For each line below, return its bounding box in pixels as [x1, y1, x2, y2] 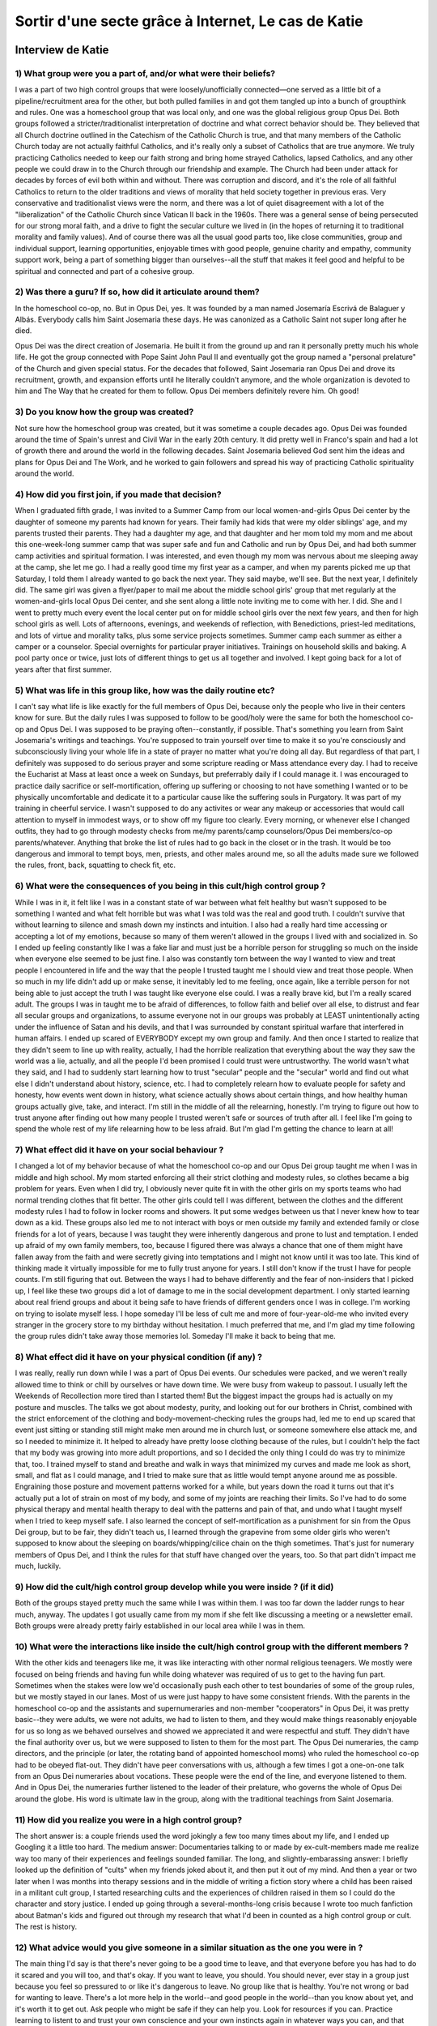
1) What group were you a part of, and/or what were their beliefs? [15, 67, 276, 79]
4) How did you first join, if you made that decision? [15, 489, 222, 500]
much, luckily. [15, 1561, 62, 1571]
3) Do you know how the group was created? [15, 406, 194, 417]
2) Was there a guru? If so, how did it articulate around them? [15, 286, 261, 297]
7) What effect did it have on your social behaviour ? [15, 1144, 224, 1156]
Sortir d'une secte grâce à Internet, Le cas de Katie [15, 12, 363, 30]
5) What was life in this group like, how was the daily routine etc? [15, 685, 275, 696]
